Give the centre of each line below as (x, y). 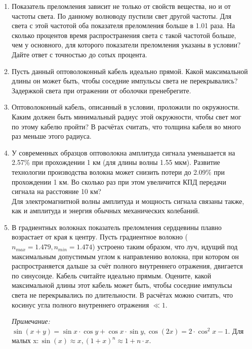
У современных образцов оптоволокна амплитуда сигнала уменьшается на (123, 152)
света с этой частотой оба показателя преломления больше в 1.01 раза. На (123, 25)
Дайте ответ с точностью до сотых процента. (79, 54)
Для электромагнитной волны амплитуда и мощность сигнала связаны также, (128, 201)
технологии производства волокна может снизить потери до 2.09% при (118, 172)
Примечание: (31, 321)
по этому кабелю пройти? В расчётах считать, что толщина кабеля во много (126, 126)
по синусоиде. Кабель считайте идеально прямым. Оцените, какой (111, 275)
